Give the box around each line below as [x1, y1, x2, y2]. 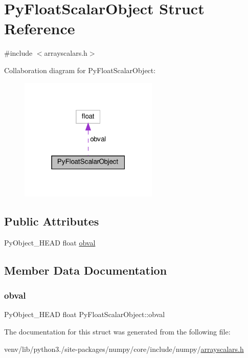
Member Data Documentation [4, 262, 167, 278]
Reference [4, 18, 75, 39]
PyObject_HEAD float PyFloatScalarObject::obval [4, 309, 165, 320]
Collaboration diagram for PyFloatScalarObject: [4, 64, 156, 75]
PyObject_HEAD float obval [4, 237, 96, 248]
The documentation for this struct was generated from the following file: [4, 326, 231, 337]
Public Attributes [4, 213, 99, 229]
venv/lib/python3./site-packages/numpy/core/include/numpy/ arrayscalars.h [4, 343, 244, 354]
